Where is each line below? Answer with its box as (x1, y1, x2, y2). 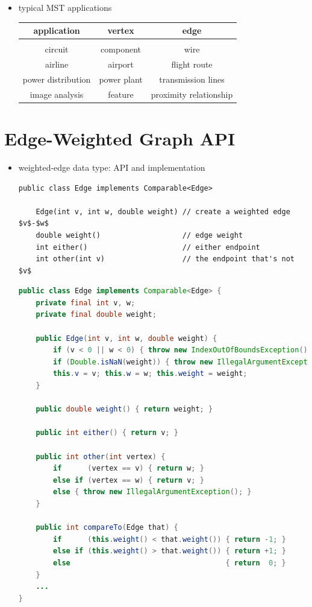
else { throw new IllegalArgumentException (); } (53, 488, 252, 497)
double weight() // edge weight (36, 230, 243, 240)
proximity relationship (151, 87, 233, 100)
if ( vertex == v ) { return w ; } (53, 464, 204, 473)
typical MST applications (18, 1, 112, 13)
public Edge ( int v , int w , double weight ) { (36, 334, 217, 343)
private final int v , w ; (36, 298, 136, 307)
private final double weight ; (36, 310, 157, 319)
